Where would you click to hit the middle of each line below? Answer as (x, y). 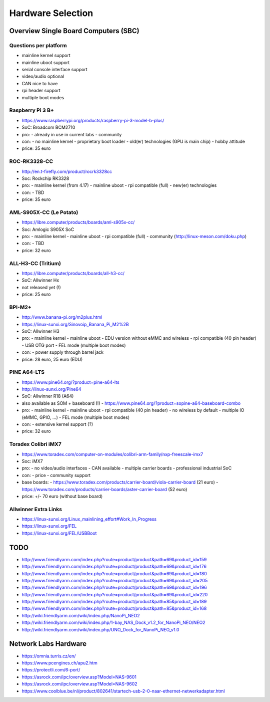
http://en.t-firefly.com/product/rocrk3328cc (67, 171)
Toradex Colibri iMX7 (35, 444)
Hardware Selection (51, 13)
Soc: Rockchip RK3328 (45, 178)
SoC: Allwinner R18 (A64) (48, 396)
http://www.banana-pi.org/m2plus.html (62, 317)
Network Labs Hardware (48, 644)
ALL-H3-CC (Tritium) (35, 263)
